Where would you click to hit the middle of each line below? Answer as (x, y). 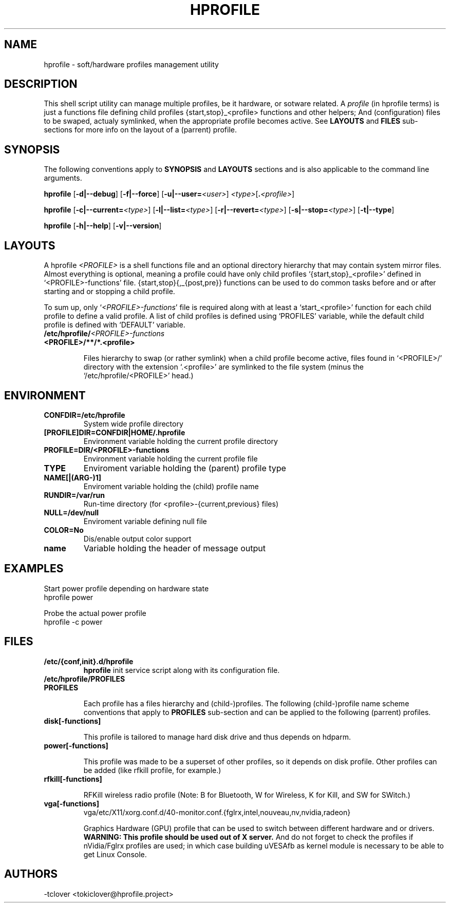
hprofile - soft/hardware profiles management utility (131, 64)
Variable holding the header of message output (175, 548)
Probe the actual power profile (95, 613)
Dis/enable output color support (137, 538)
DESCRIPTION (41, 84)
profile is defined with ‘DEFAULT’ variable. (115, 325)
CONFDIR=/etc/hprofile (85, 415)
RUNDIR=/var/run (74, 495)
